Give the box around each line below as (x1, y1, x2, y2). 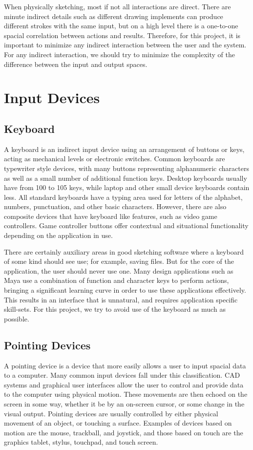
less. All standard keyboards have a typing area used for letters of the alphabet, (4, 192, 243, 202)
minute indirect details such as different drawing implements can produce (4, 11, 223, 21)
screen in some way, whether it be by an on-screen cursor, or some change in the (4, 399, 245, 408)
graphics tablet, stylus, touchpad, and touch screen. (4, 437, 158, 447)
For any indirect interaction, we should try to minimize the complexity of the (4, 49, 235, 59)
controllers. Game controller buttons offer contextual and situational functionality (4, 220, 249, 231)
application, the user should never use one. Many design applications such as (4, 265, 233, 276)
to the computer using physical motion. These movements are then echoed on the (4, 389, 248, 399)
